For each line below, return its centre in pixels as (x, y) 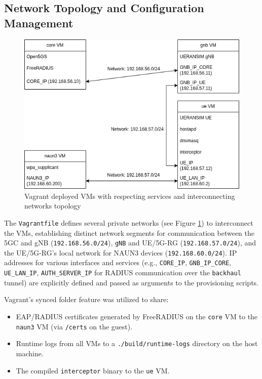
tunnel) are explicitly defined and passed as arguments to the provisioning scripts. (131, 282)
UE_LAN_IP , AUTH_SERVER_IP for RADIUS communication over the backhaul (123, 272)
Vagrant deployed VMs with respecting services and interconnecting (130, 196)
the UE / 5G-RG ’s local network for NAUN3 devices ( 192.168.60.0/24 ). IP (121, 252)
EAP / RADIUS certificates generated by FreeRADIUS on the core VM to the (137, 316)
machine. (30, 353)
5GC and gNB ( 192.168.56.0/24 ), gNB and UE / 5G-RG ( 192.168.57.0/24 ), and (130, 243)
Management (39, 23)
